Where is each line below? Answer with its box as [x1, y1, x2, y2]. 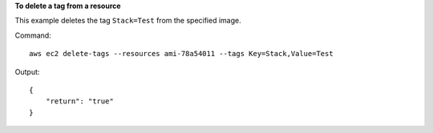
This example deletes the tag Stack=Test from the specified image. [14, 16, 241, 26]
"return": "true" [45, 97, 114, 106]
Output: [14, 66, 40, 76]
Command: [14, 30, 51, 40]
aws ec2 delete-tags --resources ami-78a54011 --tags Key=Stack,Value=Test [29, 49, 334, 58]
